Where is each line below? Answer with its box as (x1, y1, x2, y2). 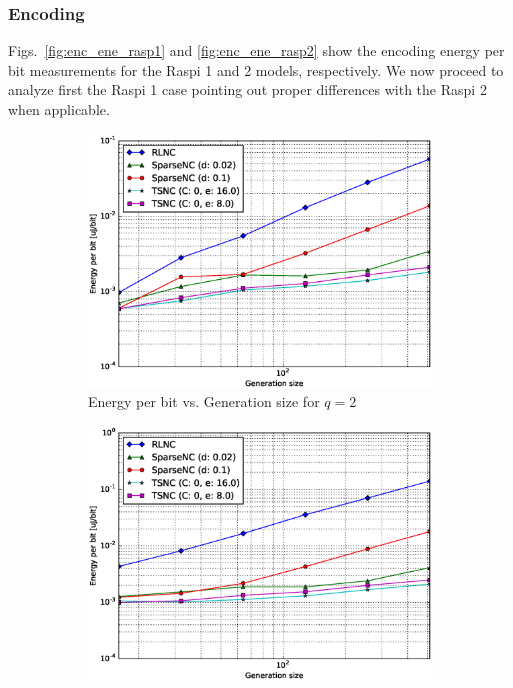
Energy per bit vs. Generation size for (88, 391, 320, 412)
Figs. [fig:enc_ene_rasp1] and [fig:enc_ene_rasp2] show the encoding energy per (8, 40, 505, 61)
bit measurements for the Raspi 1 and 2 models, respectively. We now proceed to (8, 59, 504, 80)
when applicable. (8, 99, 110, 119)
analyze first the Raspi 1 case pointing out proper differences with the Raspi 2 (8, 79, 487, 100)
